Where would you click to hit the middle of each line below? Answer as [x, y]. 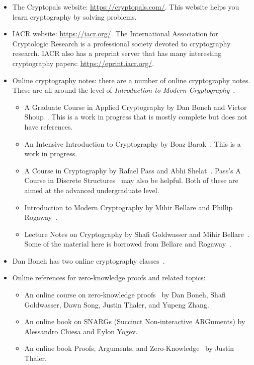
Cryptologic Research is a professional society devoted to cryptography [121, 43]
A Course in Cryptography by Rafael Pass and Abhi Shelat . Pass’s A [133, 170]
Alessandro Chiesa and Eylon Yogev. [81, 331]
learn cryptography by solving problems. [74, 16]
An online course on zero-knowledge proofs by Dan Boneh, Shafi [125, 295]
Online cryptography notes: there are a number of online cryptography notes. [131, 80]
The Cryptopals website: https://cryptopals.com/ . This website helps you [126, 7]
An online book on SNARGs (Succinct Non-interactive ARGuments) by [135, 321]
